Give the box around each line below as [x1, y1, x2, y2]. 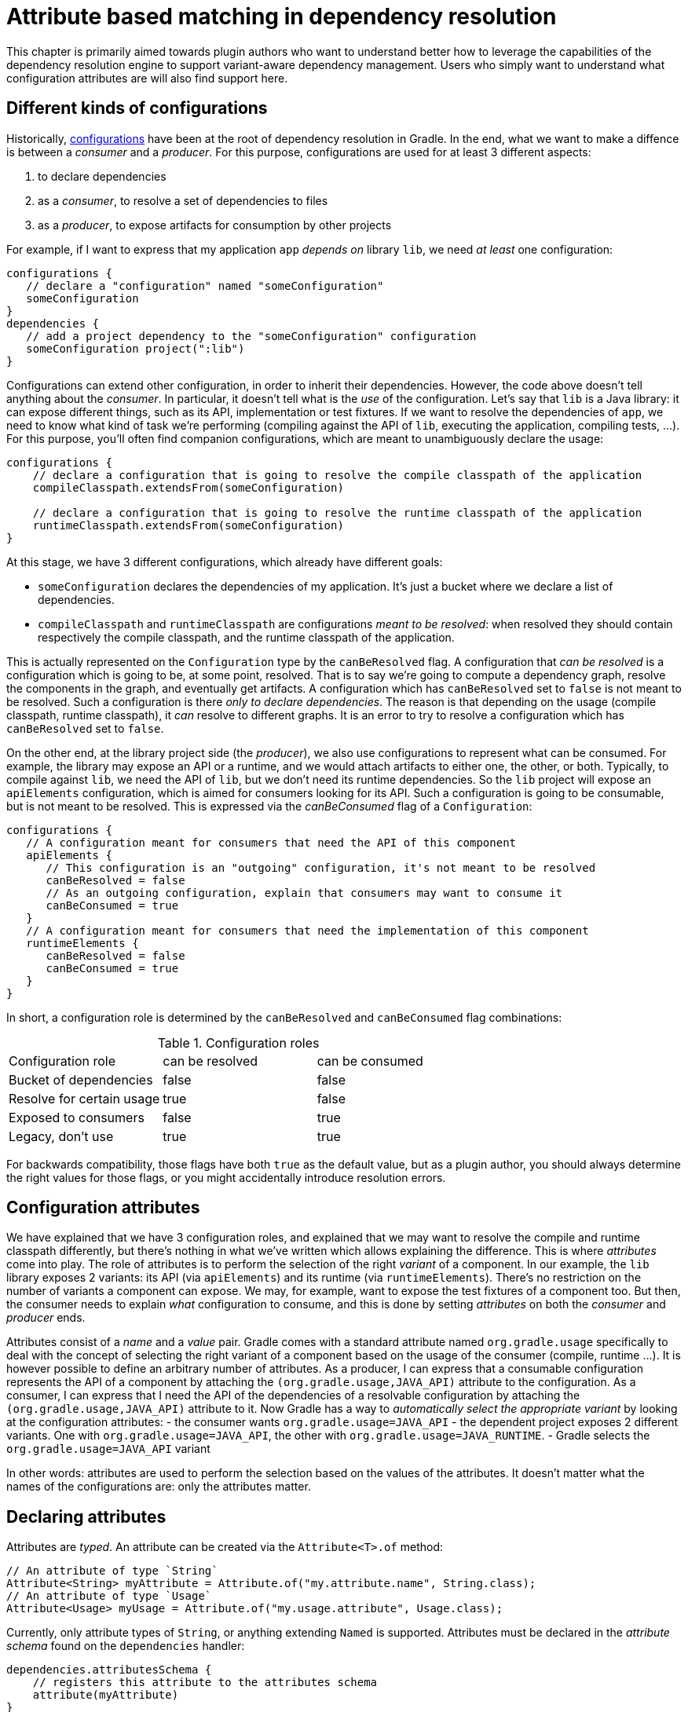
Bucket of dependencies [9, 1071, 153, 1088]
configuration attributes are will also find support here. [6, 71, 288, 85]
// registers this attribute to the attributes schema [32, 1676, 378, 1689]
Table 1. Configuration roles [157, 1034, 320, 1051]
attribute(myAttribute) [32, 1688, 179, 1702]
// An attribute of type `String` [6, 1564, 218, 1578]
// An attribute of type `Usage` [6, 1589, 212, 1603]
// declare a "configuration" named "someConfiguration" [26, 279, 384, 292]
